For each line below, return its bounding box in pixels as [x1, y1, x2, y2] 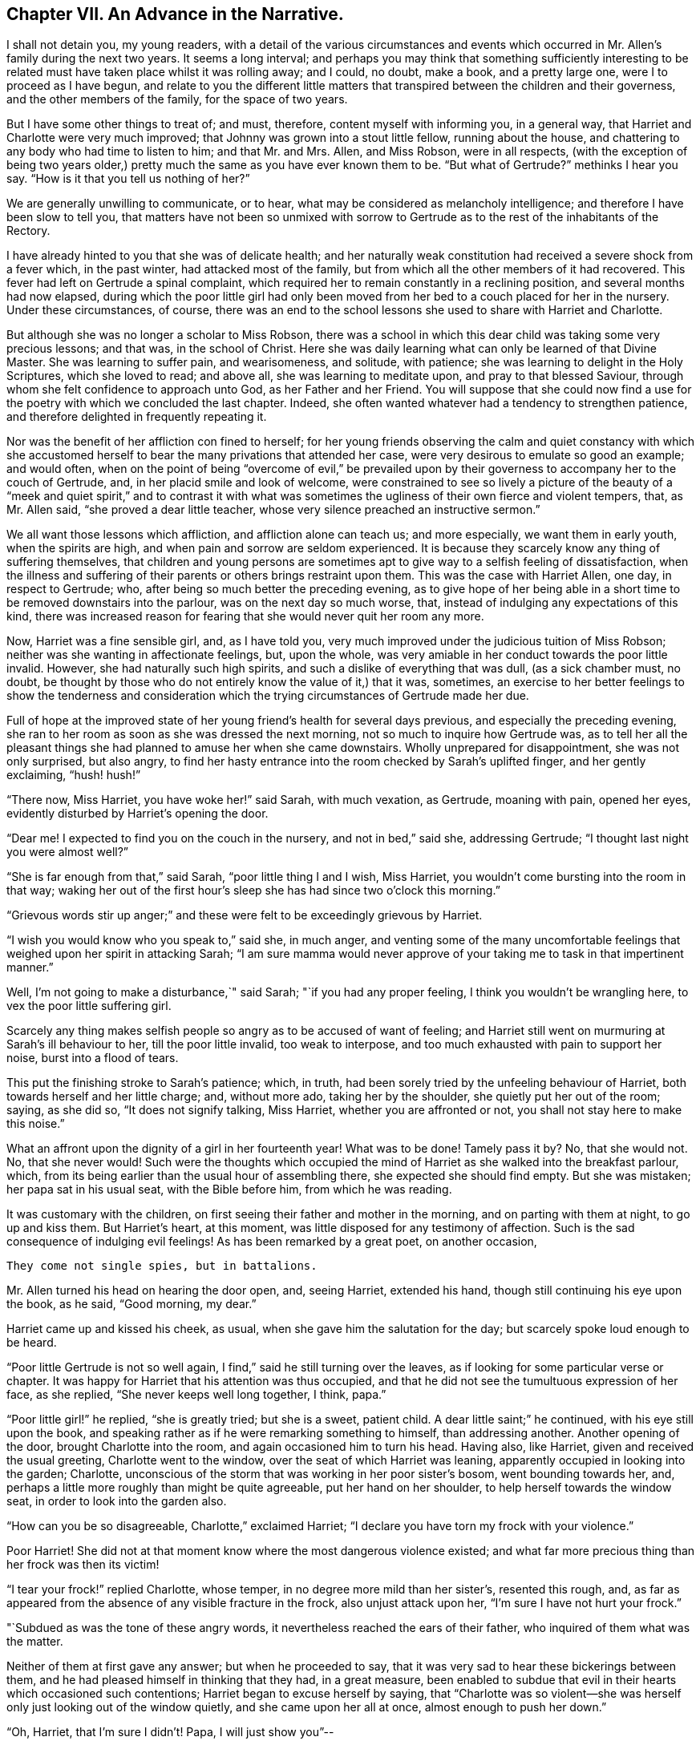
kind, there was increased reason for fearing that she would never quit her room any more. [6, 609, 484, 624]
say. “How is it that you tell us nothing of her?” [6, 172, 250, 186]
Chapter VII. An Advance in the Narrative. [6, 4, 344, 24]
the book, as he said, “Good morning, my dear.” [6, 1297, 257, 1311]
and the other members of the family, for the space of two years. [6, 92, 348, 107]
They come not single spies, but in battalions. [6, 1259, 318, 1273]
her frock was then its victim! [6, 1557, 160, 1572]
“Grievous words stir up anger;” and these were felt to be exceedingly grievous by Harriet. [6, 908, 483, 923]
